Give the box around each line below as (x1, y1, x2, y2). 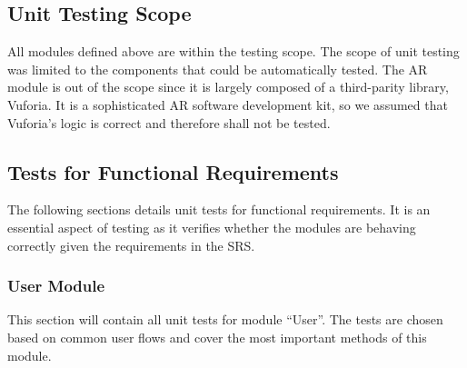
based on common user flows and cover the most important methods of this (7, 327, 427, 346)
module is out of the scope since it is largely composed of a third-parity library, (7, 77, 449, 96)
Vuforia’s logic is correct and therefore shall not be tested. (7, 113, 331, 132)
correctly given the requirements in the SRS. (7, 235, 255, 254)
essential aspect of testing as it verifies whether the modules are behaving (7, 217, 416, 236)
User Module (7, 274, 105, 297)
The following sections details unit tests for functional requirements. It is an (7, 200, 431, 219)
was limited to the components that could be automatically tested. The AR (7, 59, 428, 78)
